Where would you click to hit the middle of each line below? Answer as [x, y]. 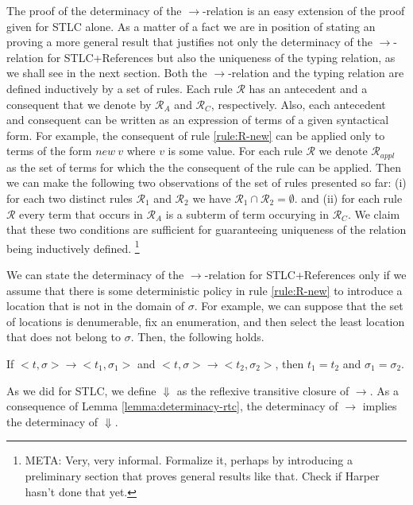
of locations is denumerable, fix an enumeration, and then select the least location [206, 321]
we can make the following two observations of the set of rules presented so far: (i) [206, 183]
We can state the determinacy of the [95, 275]
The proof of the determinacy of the [94, 10]
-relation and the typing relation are [316, 73]
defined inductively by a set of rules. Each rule [120, 88]
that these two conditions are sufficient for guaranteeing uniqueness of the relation [206, 229]
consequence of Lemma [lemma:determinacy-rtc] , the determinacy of [172, 406]
